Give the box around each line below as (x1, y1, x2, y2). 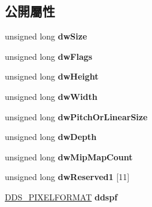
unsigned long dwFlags (5, 50, 93, 62)
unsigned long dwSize (5, 30, 87, 42)
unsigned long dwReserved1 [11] (5, 171, 130, 183)
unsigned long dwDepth (5, 130, 97, 143)
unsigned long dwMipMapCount (5, 150, 133, 163)
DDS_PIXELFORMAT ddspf (5, 190, 118, 203)
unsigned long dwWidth (5, 90, 98, 102)
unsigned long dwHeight (5, 70, 99, 83)
